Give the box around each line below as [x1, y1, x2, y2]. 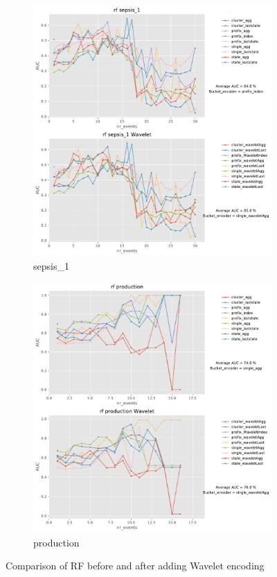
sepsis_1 [33, 258, 69, 273]
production [33, 535, 80, 549]
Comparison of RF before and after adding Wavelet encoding [6, 558, 265, 573]
